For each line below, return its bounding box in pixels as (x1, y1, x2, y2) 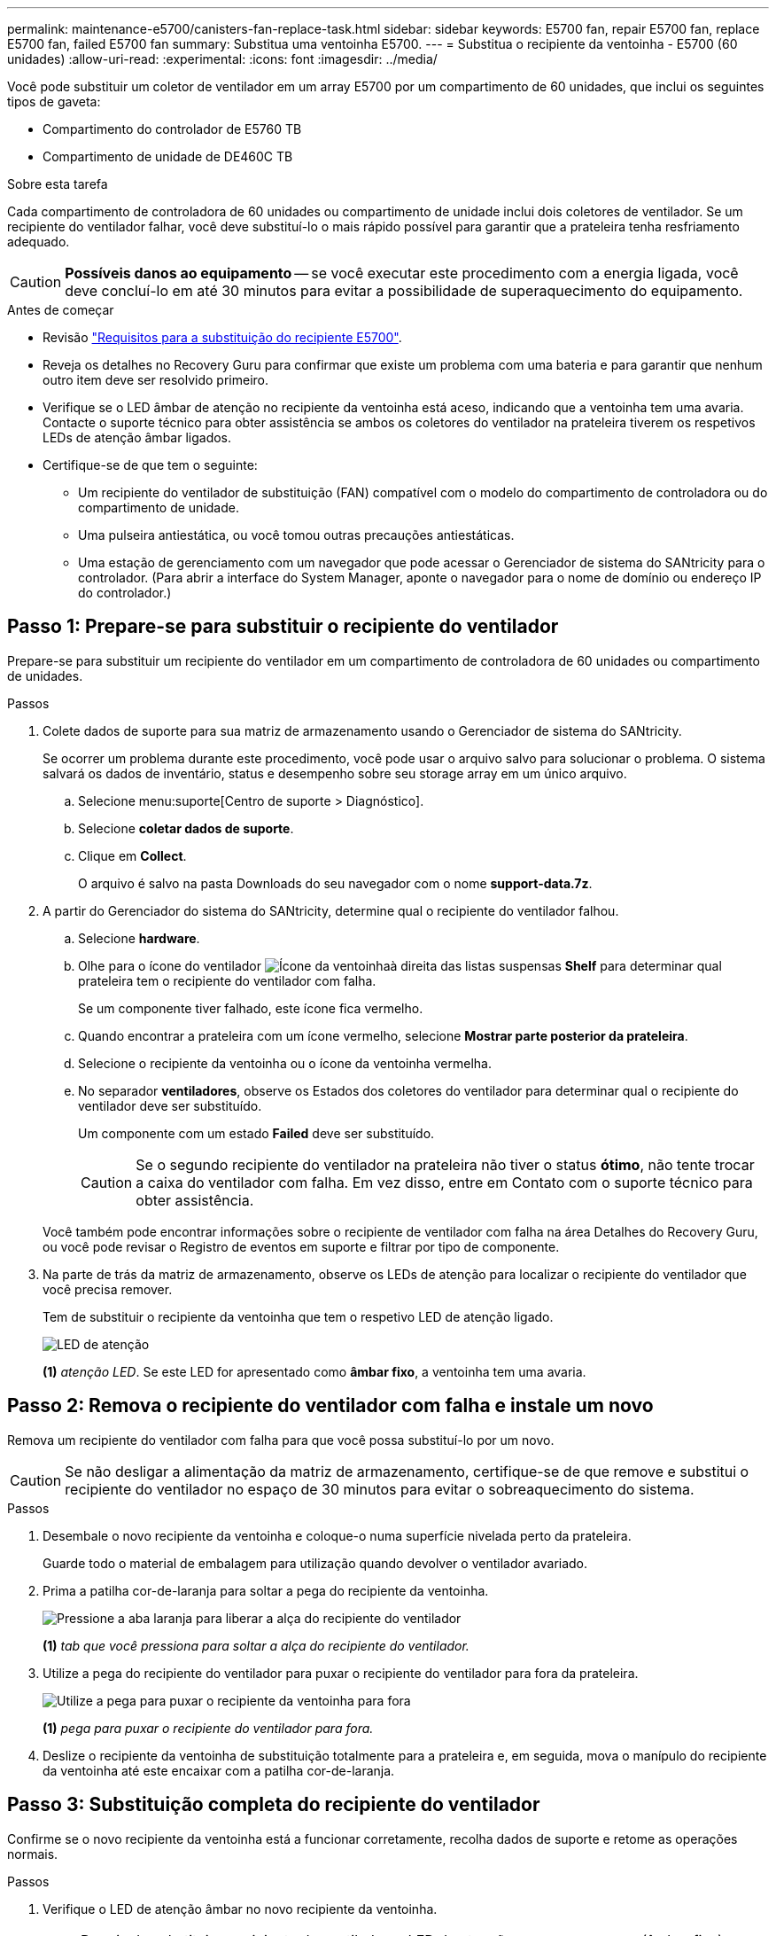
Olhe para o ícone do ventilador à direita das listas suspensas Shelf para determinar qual (78, 957, 722, 973)
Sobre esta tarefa (7, 176, 108, 191)
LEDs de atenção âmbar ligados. (43, 430, 232, 445)
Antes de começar (7, 302, 114, 317)
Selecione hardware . (78, 930, 200, 946)
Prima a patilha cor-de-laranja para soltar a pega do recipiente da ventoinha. (43, 1582, 489, 1598)
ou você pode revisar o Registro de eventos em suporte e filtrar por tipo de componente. (43, 1238, 560, 1254)
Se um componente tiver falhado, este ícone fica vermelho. (78, 1000, 423, 1016)
